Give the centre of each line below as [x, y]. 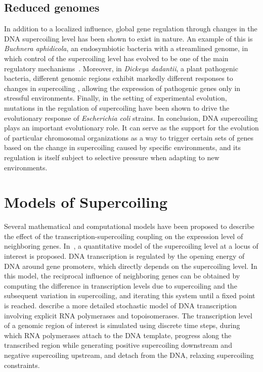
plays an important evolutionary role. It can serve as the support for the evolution [131, 128]
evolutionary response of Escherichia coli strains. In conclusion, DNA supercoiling [131, 118]
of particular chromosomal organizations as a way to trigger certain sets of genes [129, 137]
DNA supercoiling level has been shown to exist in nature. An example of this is [128, 38]
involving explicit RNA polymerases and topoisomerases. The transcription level [128, 315]
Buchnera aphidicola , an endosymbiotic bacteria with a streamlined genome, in [126, 48]
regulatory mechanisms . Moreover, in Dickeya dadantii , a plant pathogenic [121, 68]
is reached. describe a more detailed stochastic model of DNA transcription [121, 305]
